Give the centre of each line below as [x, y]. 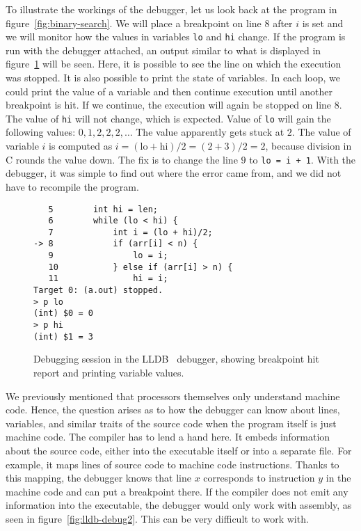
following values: [41, 132]
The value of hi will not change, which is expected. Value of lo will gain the [168, 118]
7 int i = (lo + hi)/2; [130, 232]
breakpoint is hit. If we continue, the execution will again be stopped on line [169, 105]
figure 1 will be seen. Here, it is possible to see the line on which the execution [174, 64]
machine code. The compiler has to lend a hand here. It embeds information [168, 437]
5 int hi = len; [103, 209]
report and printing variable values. [109, 372]
